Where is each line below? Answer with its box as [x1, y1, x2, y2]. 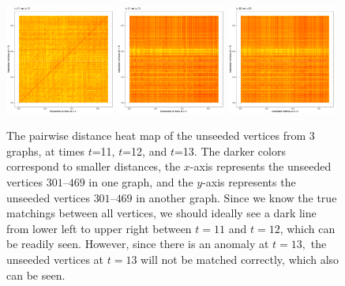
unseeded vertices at [6, 251, 104, 268]
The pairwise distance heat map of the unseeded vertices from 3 [6, 127, 315, 144]
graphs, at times [6, 142, 84, 159]
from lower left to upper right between [6, 220, 192, 236]
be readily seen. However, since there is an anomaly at [6, 235, 269, 252]
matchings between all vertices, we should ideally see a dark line [6, 205, 317, 221]
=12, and [122, 142, 167, 159]
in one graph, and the [88, 174, 193, 190]
